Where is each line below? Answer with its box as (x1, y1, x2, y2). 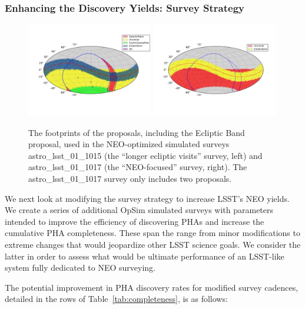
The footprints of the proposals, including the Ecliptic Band (28, 126, 245, 138)
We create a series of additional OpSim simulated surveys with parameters (5, 204, 274, 216)
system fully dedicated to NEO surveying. (5, 261, 155, 274)
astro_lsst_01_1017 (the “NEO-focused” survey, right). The (28, 161, 247, 173)
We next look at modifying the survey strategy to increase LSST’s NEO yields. (5, 192, 290, 204)
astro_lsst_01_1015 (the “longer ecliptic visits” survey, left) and (28, 149, 263, 161)
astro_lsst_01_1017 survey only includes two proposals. (28, 172, 232, 184)
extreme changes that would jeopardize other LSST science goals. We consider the (5, 238, 301, 250)
